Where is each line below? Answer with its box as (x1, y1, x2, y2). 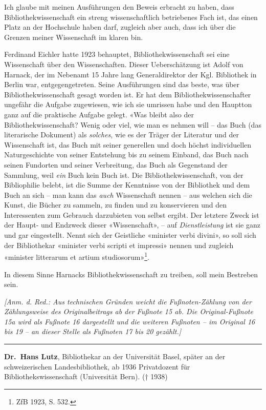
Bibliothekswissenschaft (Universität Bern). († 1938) (4, 371, 168, 382)
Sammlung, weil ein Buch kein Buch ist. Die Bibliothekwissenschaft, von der (4, 169, 243, 180)
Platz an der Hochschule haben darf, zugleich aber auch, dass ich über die (4, 22, 236, 32)
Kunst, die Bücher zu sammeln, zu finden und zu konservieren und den (4, 199, 227, 210)
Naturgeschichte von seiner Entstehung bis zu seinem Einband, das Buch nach (4, 149, 249, 160)
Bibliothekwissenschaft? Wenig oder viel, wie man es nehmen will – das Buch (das (4, 119, 261, 130)
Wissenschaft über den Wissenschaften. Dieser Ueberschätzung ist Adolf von (4, 58, 243, 69)
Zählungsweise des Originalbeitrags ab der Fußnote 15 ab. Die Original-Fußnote (4, 306, 253, 317)
